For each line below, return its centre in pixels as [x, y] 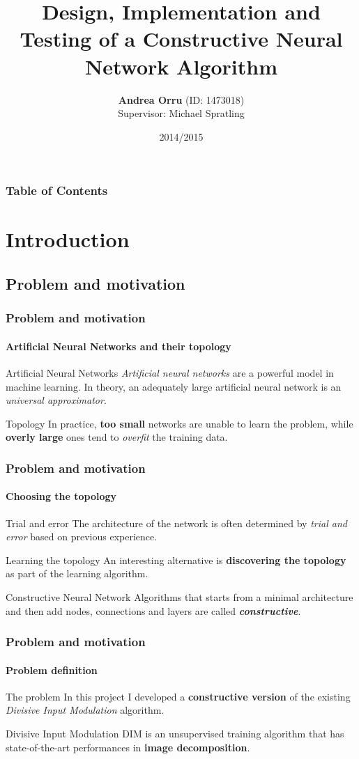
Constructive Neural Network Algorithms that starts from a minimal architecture [179, 596]
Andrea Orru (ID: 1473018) [181, 99]
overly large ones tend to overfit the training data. [117, 437]
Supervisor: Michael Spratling [181, 113]
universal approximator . [56, 400]
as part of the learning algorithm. [77, 573]
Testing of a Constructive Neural [181, 39]
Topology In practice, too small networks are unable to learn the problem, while [179, 423]
